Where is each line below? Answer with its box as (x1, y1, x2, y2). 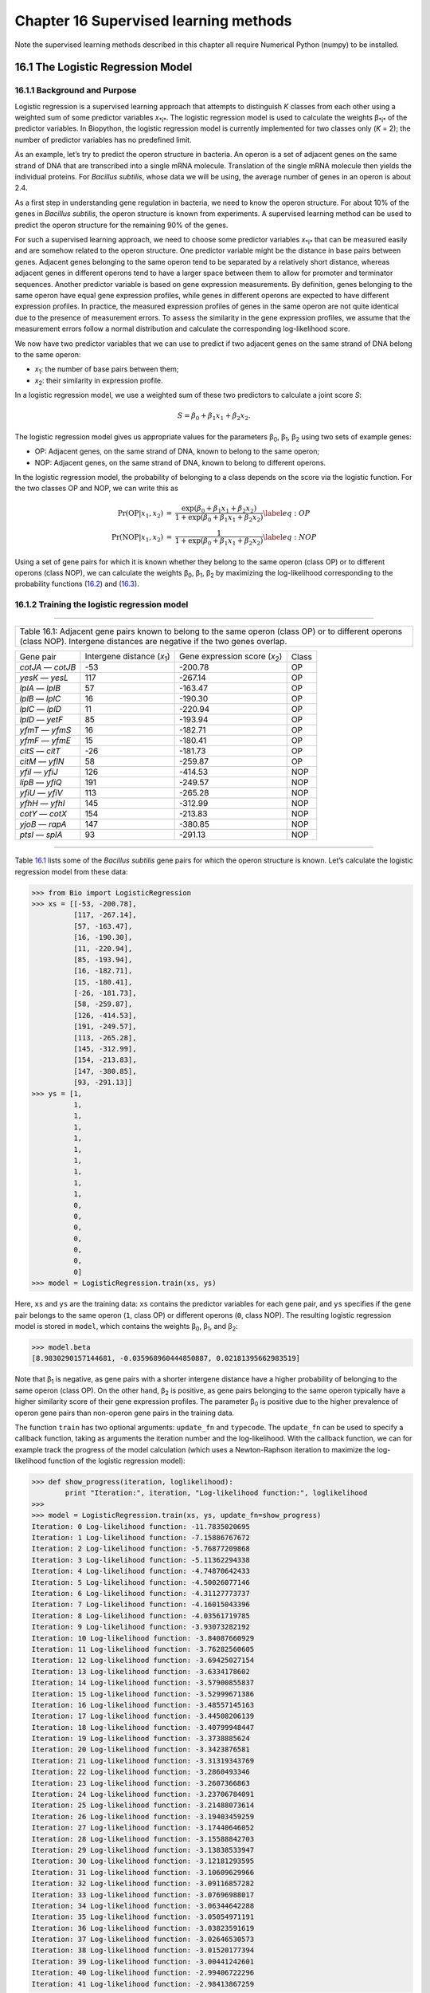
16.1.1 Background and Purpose (14, 85, 137, 96)
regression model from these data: (14, 867, 128, 876)
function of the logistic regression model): (48, 1456, 186, 1466)
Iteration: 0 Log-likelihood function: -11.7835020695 (31, 1522, 250, 1531)
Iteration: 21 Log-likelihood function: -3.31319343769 (31, 1756, 255, 1765)
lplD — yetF (19, 714, 64, 725)
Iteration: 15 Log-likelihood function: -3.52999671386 (31, 1689, 255, 1698)
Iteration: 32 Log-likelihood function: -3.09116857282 (31, 1879, 255, 1889)
